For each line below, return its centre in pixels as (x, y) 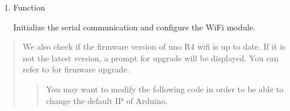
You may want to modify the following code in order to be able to (165, 89)
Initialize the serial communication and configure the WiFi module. (134, 27)
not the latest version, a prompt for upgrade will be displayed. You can (151, 58)
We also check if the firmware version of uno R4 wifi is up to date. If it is (154, 46)
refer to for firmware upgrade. (76, 69)
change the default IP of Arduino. (107, 100)
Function (29, 7)
